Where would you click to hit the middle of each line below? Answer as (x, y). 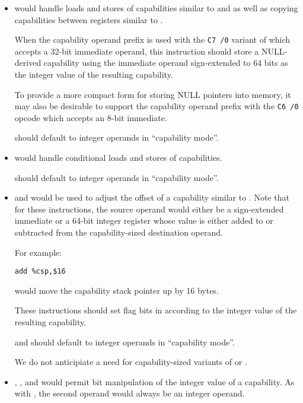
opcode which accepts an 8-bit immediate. (91, 117)
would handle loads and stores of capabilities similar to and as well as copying (156, 8)
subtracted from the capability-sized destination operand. (119, 232)
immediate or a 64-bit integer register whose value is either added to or (144, 220)
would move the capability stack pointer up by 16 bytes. (117, 290)
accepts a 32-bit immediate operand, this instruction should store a (137, 51)
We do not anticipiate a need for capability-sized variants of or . (131, 362)
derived (28, 63)
